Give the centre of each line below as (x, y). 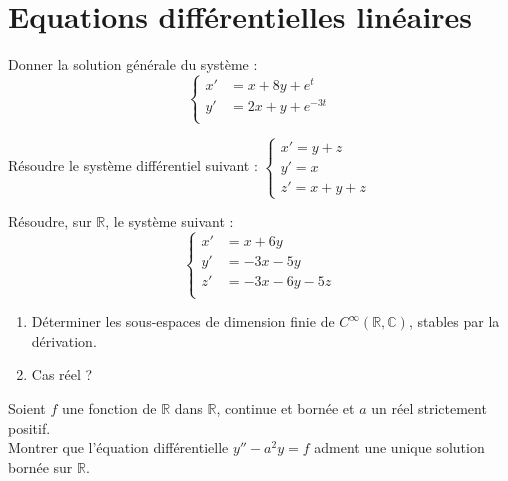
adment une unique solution (399, 447)
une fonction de (109, 408)
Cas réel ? (62, 374)
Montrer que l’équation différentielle (118, 447)
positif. (29, 427)
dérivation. (64, 340)
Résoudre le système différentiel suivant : (133, 165)
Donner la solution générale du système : (133, 64)
